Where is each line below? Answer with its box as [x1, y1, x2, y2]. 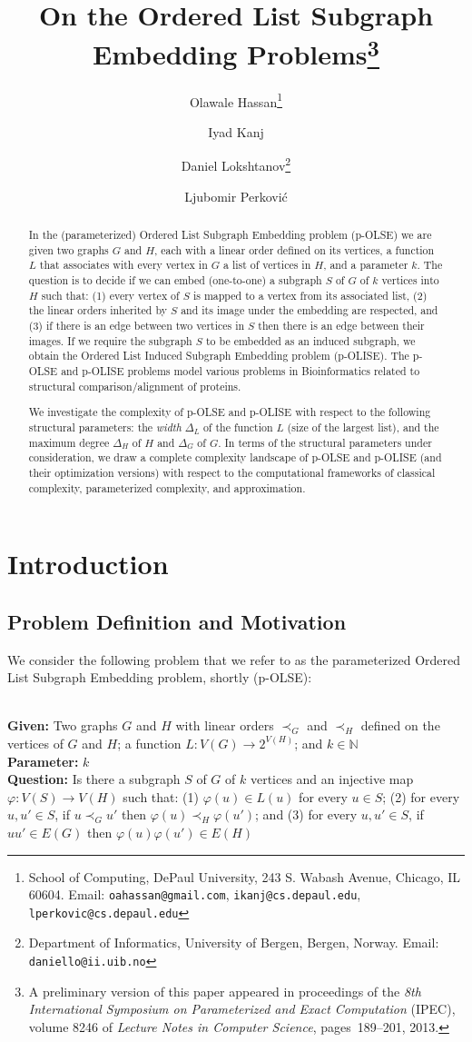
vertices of [7, 733, 64, 752]
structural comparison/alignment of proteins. [28, 378, 241, 393]
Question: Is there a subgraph [7, 769, 181, 789]
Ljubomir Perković [184, 186, 288, 205]
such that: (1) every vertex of [41, 287, 180, 303]
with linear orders [175, 716, 274, 735]
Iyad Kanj [208, 122, 264, 141]
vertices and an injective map [250, 769, 414, 789]
